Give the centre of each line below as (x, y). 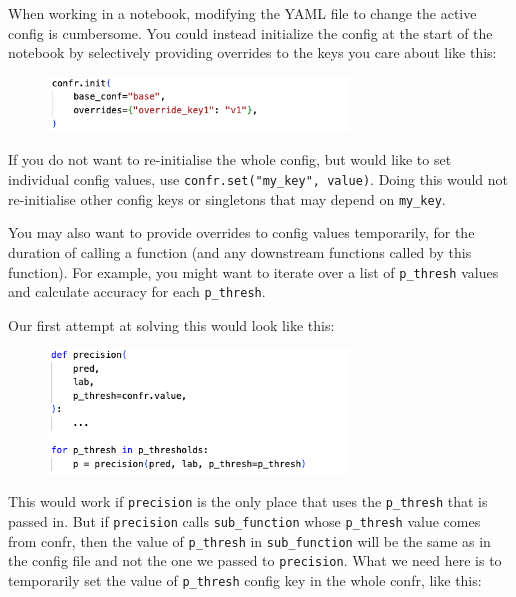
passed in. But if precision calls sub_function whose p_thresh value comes (244, 520)
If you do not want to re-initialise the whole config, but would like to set (230, 159)
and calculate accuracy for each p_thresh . (137, 291)
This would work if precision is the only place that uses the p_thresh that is (248, 501)
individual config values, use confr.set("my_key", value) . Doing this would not (258, 179)
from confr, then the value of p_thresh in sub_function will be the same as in (249, 540)
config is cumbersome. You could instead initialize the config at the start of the (250, 32)
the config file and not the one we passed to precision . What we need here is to (255, 560)
